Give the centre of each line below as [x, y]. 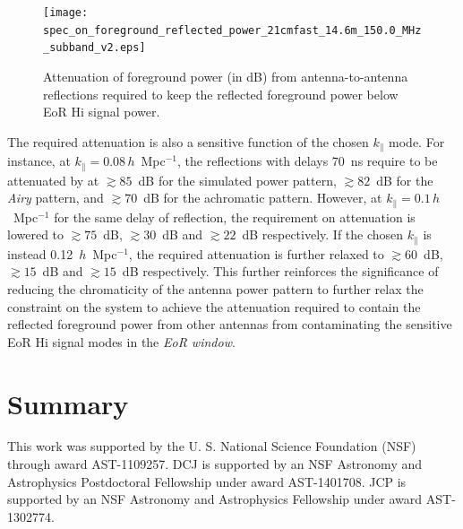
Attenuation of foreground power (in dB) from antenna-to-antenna [226, 76]
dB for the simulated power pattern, [237, 180]
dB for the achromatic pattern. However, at [263, 198]
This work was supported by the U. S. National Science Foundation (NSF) [212, 446]
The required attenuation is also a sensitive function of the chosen [188, 141]
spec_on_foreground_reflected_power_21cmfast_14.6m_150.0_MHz [232, 30]
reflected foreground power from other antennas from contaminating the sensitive [230, 324]
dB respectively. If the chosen [323, 234]
